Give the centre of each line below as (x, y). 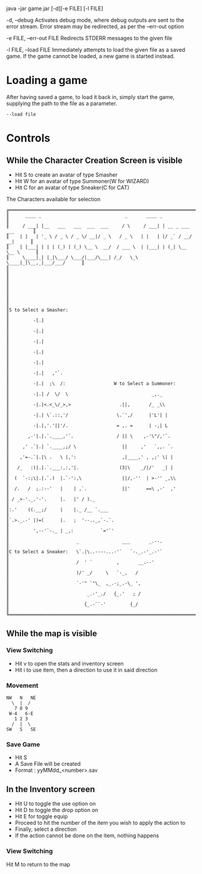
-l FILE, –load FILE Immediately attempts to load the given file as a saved (96, 50)
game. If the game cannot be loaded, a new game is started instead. (91, 56)
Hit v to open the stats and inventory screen (69, 663)
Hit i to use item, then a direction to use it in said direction (86, 670)
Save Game (23, 745)
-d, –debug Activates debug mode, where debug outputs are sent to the (95, 20)
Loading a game (47, 80)
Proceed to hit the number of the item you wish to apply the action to (100, 823)
